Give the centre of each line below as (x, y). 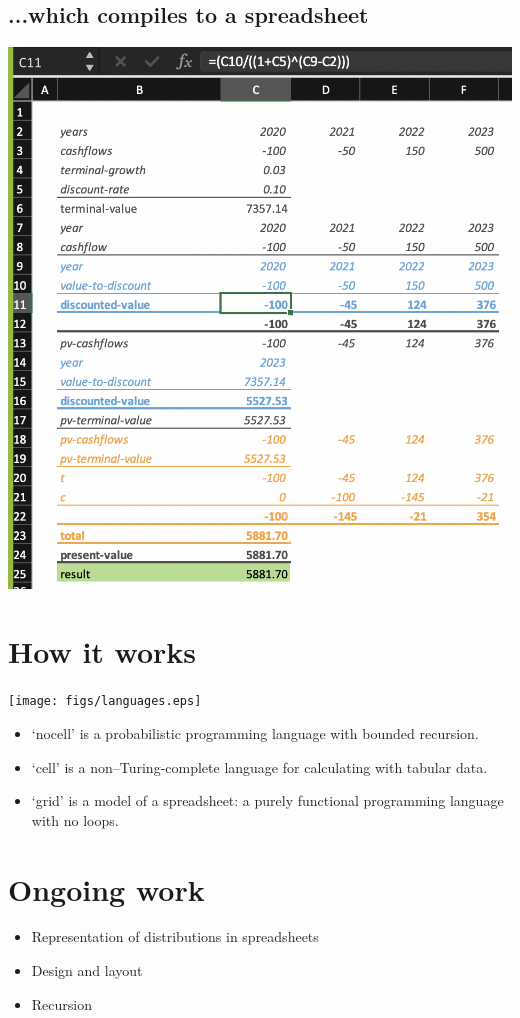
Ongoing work (106, 888)
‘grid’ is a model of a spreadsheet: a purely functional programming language (267, 800)
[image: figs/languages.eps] (105, 701)
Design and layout (87, 970)
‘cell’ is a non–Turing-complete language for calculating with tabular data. (259, 766)
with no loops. (75, 819)
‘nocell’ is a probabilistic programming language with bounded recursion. (255, 732)
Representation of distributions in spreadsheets (175, 936)
